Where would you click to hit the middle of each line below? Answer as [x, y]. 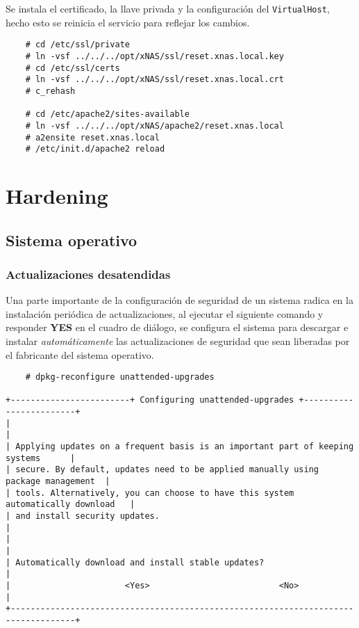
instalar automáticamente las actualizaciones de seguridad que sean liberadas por [178, 340]
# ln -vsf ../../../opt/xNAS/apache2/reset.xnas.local [155, 126]
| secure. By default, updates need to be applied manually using [162, 470]
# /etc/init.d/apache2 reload [95, 149]
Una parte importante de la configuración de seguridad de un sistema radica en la [179, 300]
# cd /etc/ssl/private [77, 45]
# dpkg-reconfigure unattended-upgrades [120, 377]
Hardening [57, 195]
